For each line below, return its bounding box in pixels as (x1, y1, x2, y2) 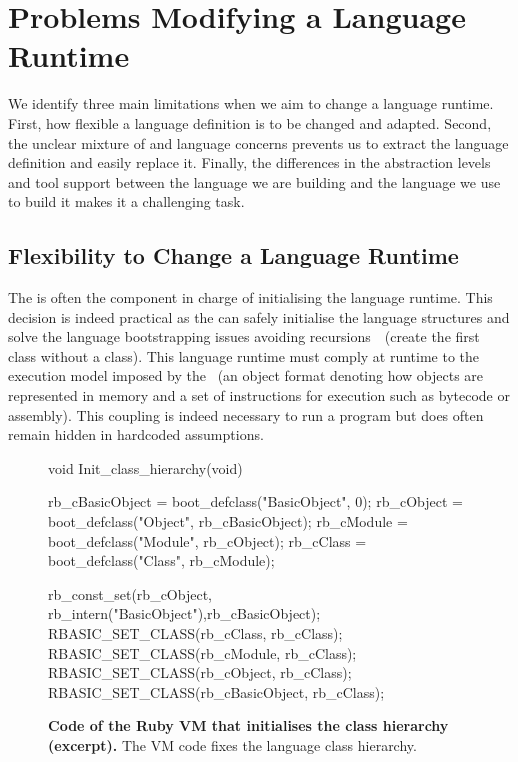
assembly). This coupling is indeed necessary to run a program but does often (8, 404, 484, 425)
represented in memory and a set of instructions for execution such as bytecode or (8, 385, 510, 406)
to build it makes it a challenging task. (8, 191, 245, 212)
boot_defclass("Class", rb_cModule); (48, 550, 275, 571)
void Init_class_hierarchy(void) (48, 457, 243, 478)
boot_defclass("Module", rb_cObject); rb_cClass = (48, 530, 367, 551)
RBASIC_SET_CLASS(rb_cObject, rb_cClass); (48, 662, 352, 683)
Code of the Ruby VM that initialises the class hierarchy (48, 715, 449, 736)
